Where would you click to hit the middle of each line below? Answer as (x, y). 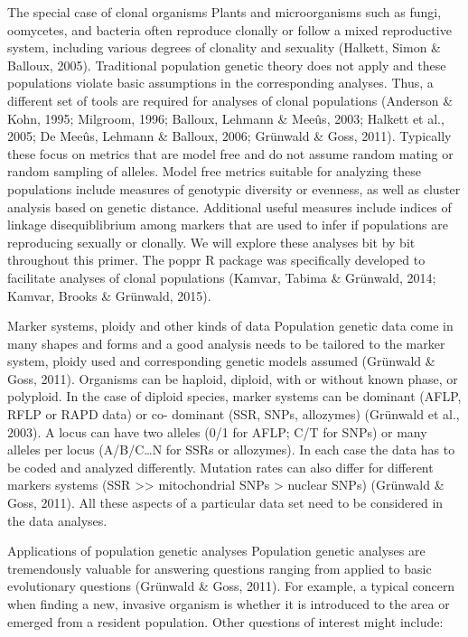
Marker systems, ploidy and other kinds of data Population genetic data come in (230, 326)
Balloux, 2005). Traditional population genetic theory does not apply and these (227, 65)
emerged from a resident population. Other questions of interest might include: (225, 621)
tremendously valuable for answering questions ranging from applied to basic (220, 568)
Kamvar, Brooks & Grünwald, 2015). (109, 295)
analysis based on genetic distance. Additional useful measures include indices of (229, 206)
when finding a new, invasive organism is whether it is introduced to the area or (229, 604)
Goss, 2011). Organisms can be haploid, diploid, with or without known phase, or (233, 378)
